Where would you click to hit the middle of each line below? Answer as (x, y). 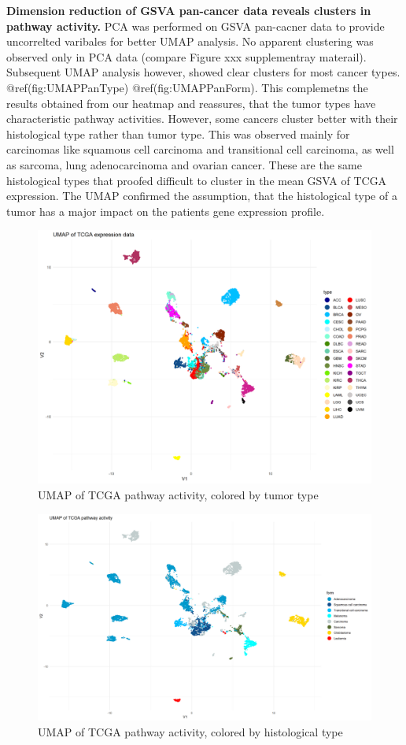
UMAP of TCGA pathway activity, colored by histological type (190, 731)
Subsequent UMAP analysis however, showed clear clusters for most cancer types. (203, 72)
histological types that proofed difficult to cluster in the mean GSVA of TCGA (197, 180)
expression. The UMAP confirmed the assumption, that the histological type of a (202, 196)
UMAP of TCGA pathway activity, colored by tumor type (178, 495)
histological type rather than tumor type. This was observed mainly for (178, 133)
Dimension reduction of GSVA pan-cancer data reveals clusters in (189, 10)
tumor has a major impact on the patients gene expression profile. (166, 211)
